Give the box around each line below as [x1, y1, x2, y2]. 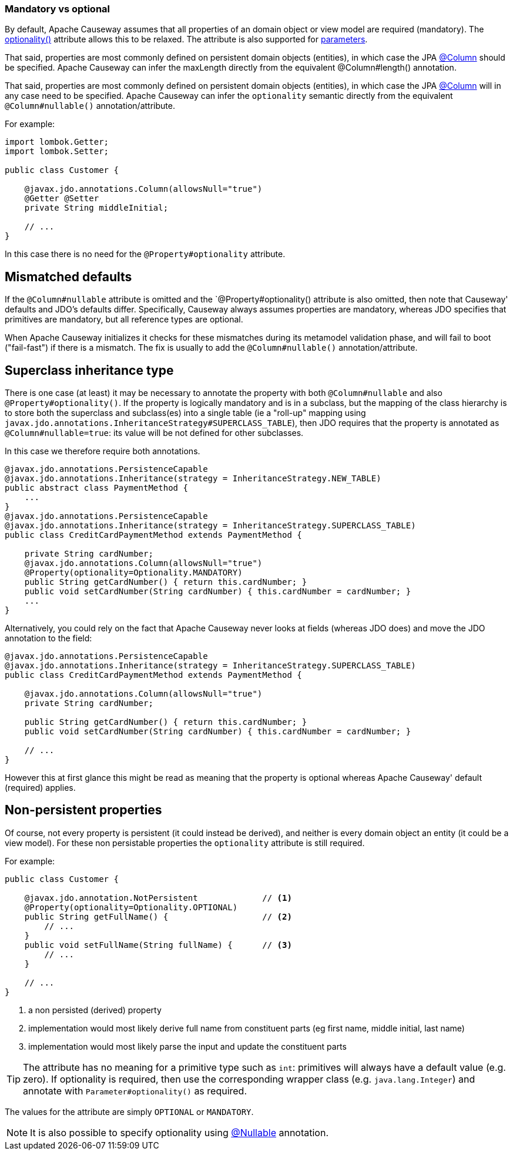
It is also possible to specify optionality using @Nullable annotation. [30, 1126, 328, 1139]
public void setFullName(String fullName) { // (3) [24, 940, 292, 950]
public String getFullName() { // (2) [24, 911, 292, 921]
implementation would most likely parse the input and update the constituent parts [28, 1041, 347, 1051]
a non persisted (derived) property [28, 1004, 162, 1015]
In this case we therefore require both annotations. [5, 446, 200, 457]
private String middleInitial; [24, 203, 169, 213]
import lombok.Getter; [5, 137, 109, 147]
